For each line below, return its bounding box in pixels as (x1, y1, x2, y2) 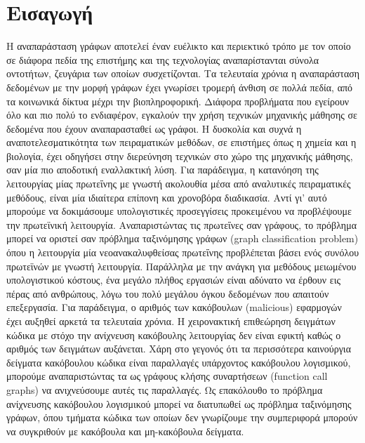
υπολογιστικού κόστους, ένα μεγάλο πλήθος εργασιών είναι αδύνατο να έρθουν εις (6, 272, 340, 287)
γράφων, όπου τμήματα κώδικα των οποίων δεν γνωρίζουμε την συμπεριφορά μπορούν (6, 410, 358, 425)
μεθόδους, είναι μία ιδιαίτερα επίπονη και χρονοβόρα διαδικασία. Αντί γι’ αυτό (6, 190, 327, 204)
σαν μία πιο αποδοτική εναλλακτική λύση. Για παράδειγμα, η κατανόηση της (6, 162, 319, 177)
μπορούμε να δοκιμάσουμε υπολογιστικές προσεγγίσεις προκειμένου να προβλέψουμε (6, 204, 352, 218)
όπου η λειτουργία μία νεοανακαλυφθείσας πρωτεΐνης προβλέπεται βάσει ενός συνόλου (6, 245, 359, 260)
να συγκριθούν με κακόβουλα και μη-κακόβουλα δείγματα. (6, 423, 244, 438)
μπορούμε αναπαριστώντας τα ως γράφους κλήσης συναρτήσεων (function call (6, 369, 328, 383)
